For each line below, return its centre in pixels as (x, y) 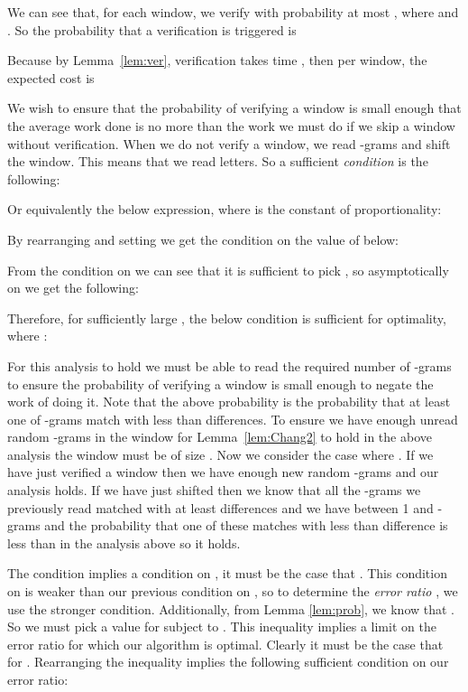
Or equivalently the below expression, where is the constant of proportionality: (225, 209)
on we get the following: (73, 288)
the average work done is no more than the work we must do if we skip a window (231, 125)
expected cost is (51, 77)
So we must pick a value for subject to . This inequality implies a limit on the (222, 627)
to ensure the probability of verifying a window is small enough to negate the (220, 383)
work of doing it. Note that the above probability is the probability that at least (229, 402)
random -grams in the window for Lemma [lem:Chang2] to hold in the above (220, 437)
